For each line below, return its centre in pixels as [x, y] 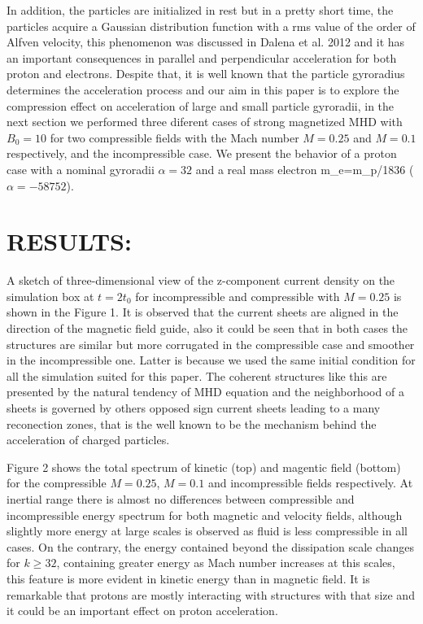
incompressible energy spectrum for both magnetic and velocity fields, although [205, 515]
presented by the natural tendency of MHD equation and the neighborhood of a [205, 392]
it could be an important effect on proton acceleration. [142, 611]
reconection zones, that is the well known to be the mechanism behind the [192, 423]
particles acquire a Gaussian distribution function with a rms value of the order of [211, 26]
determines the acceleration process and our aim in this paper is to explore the [203, 89]
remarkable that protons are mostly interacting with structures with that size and [211, 594]
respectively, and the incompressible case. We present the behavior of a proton [202, 153]
